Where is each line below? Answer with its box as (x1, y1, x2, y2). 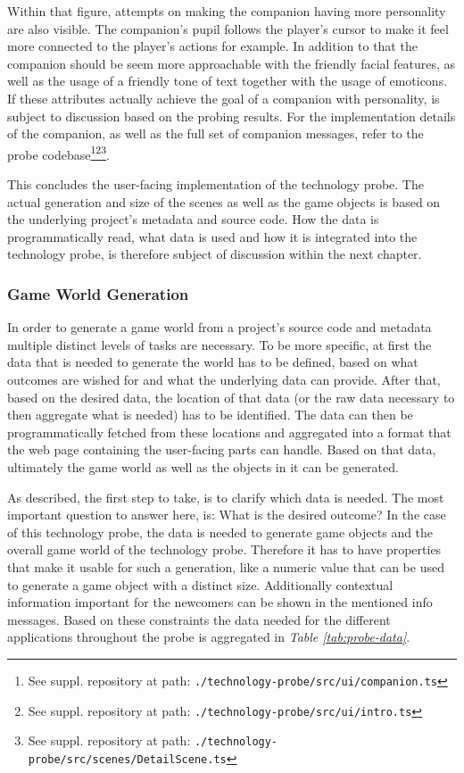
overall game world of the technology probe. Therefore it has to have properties (7, 540, 442, 559)
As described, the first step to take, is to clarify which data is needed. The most (7, 487, 444, 506)
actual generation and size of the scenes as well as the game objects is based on (7, 192, 441, 211)
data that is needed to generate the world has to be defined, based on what (7, 353, 418, 371)
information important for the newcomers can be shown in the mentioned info (7, 593, 433, 611)
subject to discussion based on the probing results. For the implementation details (7, 106, 456, 125)
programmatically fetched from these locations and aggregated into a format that (7, 422, 452, 441)
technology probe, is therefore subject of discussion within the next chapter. (7, 245, 422, 263)
